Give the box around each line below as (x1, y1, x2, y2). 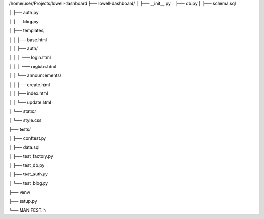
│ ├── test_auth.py (9, 171, 48, 177)
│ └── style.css (9, 117, 42, 123)
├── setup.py (9, 198, 37, 204)
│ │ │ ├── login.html (9, 54, 51, 61)
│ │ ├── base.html (9, 37, 47, 43)
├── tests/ (9, 126, 31, 132)
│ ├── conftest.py (9, 135, 46, 141)
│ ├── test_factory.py (9, 153, 53, 159)
